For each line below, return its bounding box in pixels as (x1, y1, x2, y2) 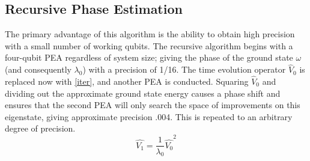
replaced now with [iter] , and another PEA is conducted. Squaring (5, 75, 249, 88)
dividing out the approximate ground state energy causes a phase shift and (5, 87, 281, 99)
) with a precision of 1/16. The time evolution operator (82, 63, 286, 76)
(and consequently (5, 63, 71, 76)
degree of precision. (5, 122, 76, 135)
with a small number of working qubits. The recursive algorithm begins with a (5, 39, 293, 52)
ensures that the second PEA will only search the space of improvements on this (5, 99, 300, 111)
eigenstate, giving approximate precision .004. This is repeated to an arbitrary (5, 110, 293, 123)
